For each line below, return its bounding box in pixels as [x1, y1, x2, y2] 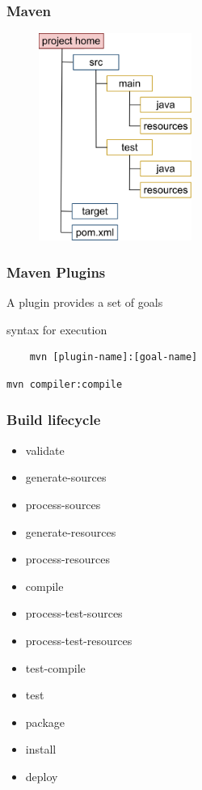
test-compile [25, 659, 86, 676]
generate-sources [25, 469, 107, 486]
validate [25, 441, 65, 458]
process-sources [25, 495, 101, 512]
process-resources [25, 550, 111, 567]
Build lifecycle [6, 410, 101, 430]
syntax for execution [6, 321, 107, 338]
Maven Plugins [6, 261, 106, 282]
